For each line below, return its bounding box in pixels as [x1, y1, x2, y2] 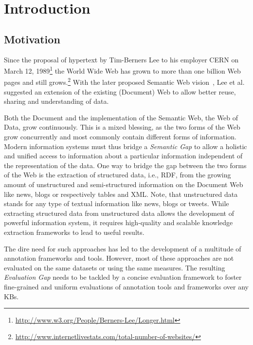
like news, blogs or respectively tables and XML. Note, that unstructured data [4, 189, 238, 199]
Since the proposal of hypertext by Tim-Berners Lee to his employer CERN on [4, 54, 239, 64]
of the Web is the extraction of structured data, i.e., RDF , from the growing [4, 170, 231, 180]
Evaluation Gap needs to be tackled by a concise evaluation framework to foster [4, 272, 242, 282]
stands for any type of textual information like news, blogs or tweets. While [4, 198, 229, 209]
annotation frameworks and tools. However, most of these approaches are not [4, 253, 234, 263]
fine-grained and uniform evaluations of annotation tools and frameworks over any [4, 281, 249, 291]
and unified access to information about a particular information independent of [4, 151, 243, 161]
